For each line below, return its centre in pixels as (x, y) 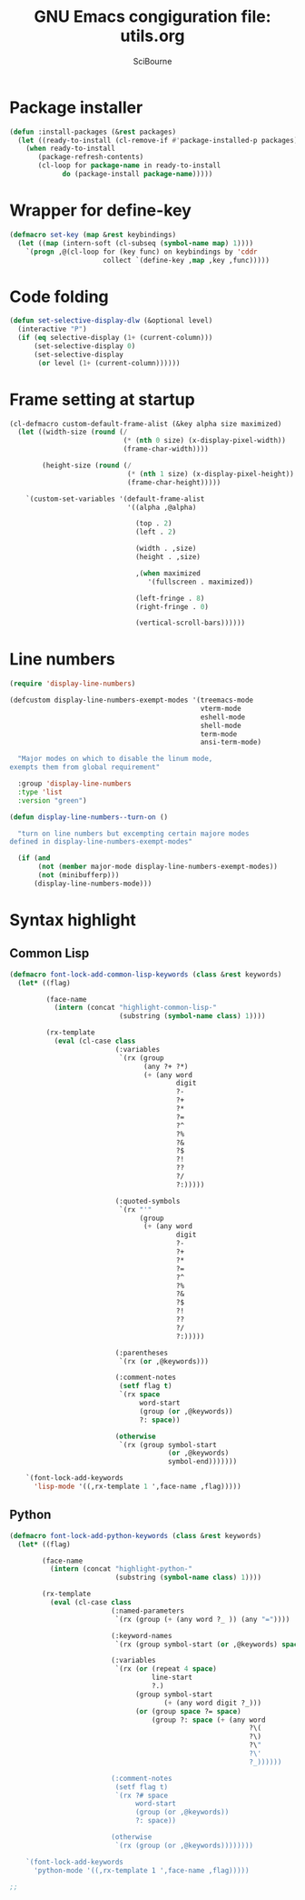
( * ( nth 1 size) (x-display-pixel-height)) (211, 474)
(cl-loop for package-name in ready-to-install (129, 165)
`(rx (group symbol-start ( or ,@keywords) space (208, 1644)
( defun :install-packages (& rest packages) (93, 132)
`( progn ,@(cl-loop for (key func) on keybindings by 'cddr (142, 252)
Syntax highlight (73, 920)
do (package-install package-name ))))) (138, 175)
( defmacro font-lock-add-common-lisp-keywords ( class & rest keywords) (146, 975)
